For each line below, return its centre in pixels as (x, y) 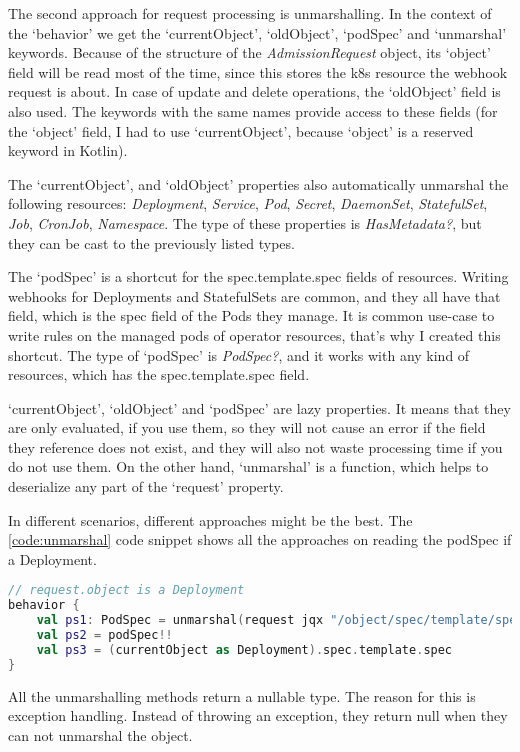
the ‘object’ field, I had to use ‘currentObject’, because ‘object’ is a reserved (241, 130)
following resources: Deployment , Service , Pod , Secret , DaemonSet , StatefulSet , (248, 203)
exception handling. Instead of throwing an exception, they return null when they (258, 715)
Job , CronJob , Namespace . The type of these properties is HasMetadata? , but (245, 222)
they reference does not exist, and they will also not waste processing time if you (255, 446)
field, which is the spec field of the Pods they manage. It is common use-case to (251, 315)
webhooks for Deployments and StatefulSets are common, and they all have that (254, 295)
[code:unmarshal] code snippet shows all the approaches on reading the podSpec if (260, 539)
